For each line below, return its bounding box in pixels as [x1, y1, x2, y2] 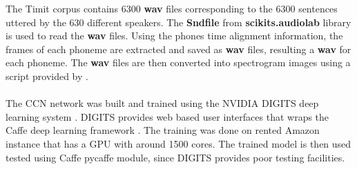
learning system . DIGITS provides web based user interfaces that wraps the [6, 109, 329, 123]
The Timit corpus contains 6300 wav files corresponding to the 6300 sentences [6, 1, 338, 15]
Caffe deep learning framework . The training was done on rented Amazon [6, 123, 320, 137]
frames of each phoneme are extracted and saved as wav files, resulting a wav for [6, 41, 351, 56]
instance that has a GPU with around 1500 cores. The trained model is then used [6, 136, 351, 150]
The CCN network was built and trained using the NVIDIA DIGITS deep [6, 96, 319, 110]
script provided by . [6, 68, 88, 83]
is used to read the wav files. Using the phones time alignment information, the [6, 28, 343, 43]
